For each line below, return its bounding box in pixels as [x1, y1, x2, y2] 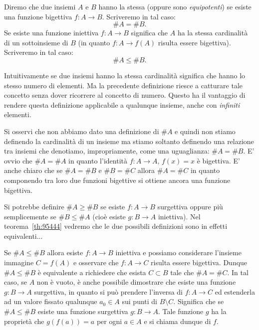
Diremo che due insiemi [4, 1, 76, 11]
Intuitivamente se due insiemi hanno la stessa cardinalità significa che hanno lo [4, 70, 246, 80]
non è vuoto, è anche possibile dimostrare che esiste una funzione [36, 277, 236, 287]
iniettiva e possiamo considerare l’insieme [115, 247, 242, 258]
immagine [4, 257, 34, 268]
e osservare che [73, 257, 119, 268]
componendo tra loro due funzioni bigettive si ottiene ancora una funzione [4, 174, 231, 185]
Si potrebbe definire [4, 201, 64, 212]
